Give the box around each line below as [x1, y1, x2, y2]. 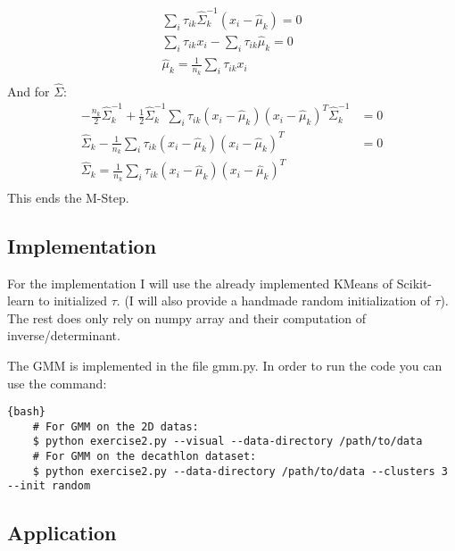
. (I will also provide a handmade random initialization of [116, 291, 431, 310]
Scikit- [396, 273, 433, 292]
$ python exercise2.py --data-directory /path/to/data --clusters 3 [32, 464, 448, 478]
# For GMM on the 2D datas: [32, 420, 199, 433]
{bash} [7, 405, 45, 419]
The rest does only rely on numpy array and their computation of [7, 308, 367, 327]
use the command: [7, 373, 107, 392]
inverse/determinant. [7, 326, 120, 345]
